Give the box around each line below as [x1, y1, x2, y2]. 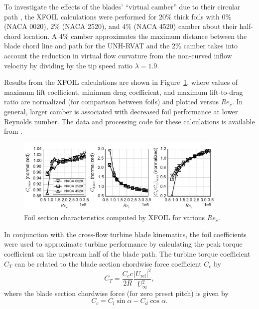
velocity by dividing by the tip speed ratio [4, 60, 132, 70]
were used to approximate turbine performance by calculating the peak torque [4, 239, 243, 249]
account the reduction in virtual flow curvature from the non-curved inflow [4, 50, 232, 60]
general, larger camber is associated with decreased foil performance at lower [4, 106, 238, 116]
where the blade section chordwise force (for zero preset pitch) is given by [4, 288, 229, 298]
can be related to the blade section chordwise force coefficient [14, 258, 202, 269]
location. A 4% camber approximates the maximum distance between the [23, 30, 247, 41]
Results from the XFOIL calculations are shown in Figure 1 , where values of [4, 77, 238, 87]
